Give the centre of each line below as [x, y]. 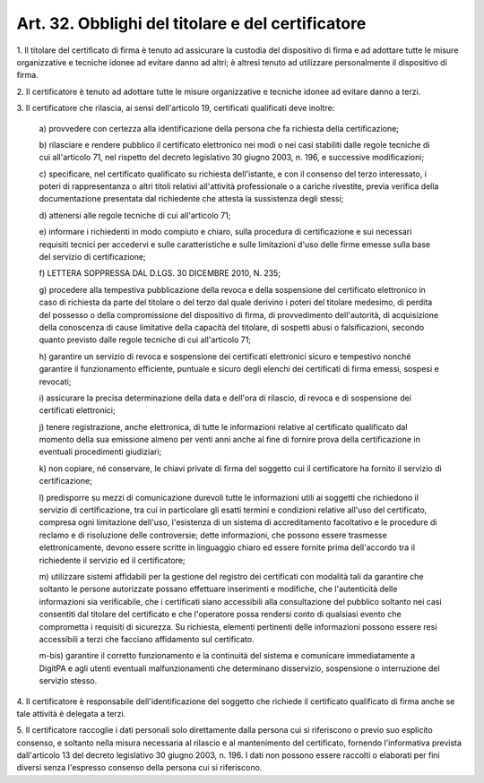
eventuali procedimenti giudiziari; [100, 452]
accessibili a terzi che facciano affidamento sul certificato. [147, 639]
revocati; [55, 382]
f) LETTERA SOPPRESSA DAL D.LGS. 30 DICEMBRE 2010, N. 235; [160, 273]
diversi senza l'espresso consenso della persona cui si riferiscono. [139, 768]
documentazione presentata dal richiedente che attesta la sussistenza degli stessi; [191, 199]
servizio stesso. [68, 681]
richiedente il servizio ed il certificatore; [112, 560]
